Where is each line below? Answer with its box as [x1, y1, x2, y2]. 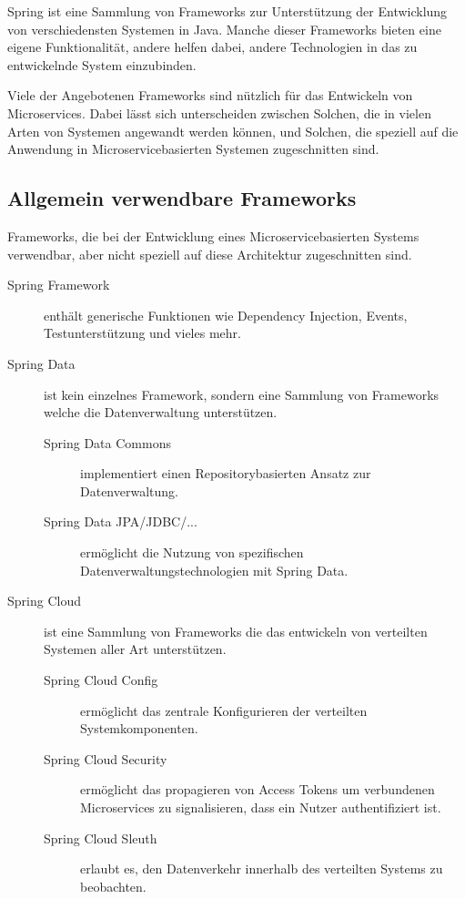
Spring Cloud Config [44, 670, 158, 690]
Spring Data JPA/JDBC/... [44, 512, 197, 531]
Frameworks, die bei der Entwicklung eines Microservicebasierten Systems [7, 226, 420, 245]
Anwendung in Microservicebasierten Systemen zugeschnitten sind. [7, 139, 379, 158]
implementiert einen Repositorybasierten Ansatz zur [80, 464, 371, 483]
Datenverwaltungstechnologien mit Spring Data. [80, 560, 349, 579]
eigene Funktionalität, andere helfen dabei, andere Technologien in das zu [7, 37, 418, 56]
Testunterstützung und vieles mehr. [44, 323, 241, 342]
